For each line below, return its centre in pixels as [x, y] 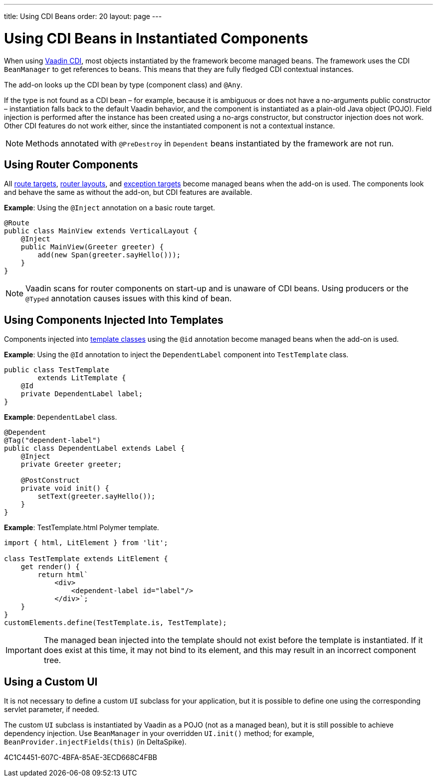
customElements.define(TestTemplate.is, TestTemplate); [115, 623]
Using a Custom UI [51, 682]
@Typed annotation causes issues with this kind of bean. [129, 299]
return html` [63, 575]
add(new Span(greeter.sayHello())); [109, 255]
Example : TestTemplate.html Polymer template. [82, 528]
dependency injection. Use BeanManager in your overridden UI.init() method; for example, [159, 734]
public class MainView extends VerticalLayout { [101, 231]
